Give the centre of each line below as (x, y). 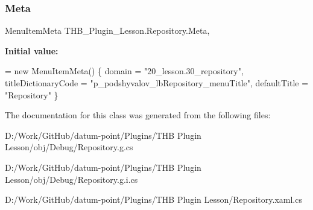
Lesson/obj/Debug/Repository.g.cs (69, 147)
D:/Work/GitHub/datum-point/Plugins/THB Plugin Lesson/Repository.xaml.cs (153, 199)
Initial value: (32, 50)
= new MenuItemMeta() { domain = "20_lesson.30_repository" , (124, 71)
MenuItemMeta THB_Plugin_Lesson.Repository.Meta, (107, 30)
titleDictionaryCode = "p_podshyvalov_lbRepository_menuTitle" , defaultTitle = (157, 83)
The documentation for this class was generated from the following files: (138, 115)
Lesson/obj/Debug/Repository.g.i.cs (71, 179)
